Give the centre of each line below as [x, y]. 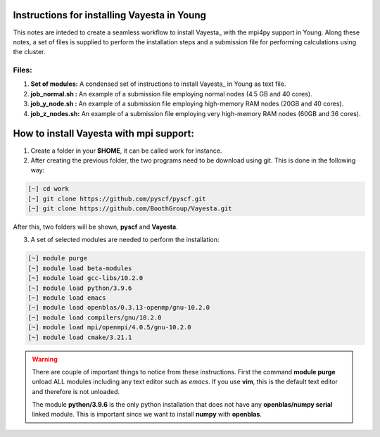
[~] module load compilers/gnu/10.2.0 [95, 317]
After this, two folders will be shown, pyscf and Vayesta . [96, 227]
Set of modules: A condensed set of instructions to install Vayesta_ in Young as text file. [158, 84]
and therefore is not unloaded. [76, 391]
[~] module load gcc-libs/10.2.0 [85, 278]
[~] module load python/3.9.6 [80, 288]
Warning [45, 359]
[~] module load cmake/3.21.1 [80, 337]
